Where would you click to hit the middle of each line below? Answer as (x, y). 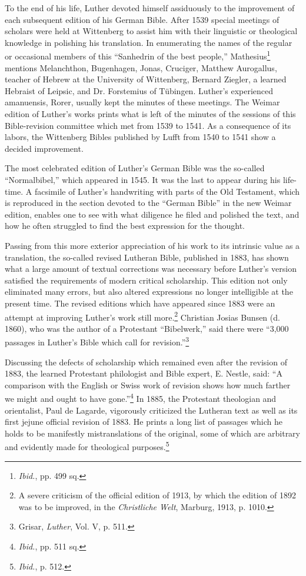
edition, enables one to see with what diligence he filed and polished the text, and (152, 214)
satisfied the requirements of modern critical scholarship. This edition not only (146, 280)
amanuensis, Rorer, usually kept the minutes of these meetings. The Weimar (142, 102)
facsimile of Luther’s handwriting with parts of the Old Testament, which (167, 191)
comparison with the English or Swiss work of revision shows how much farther (148, 384)
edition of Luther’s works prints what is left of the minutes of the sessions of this (150, 114)
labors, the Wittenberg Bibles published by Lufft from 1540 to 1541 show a (140, 137)
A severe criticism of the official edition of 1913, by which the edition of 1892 (157, 495)
